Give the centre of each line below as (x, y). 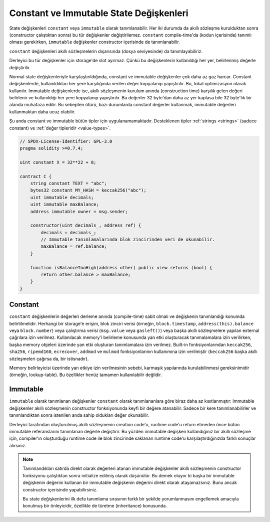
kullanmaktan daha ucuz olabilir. (42, 112)
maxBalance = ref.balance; (74, 246)
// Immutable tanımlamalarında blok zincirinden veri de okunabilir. (128, 240)
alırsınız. (18, 445)
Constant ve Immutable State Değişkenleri (99, 13)
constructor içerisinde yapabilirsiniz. (60, 489)
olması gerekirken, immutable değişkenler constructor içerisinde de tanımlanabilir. (94, 42)
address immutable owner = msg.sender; (79, 211)
